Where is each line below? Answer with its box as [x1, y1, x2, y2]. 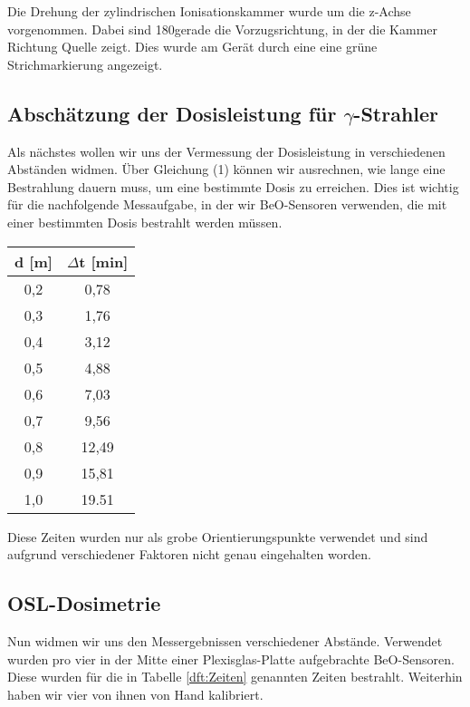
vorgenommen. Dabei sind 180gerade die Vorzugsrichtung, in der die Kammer [7, 19, 438, 38]
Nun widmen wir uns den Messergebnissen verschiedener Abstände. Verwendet [7, 631, 443, 650]
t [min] [79, 250, 129, 272]
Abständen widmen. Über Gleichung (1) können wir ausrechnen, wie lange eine [7, 160, 446, 179]
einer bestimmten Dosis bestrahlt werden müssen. [7, 212, 283, 231]
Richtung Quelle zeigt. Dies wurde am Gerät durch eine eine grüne [7, 37, 378, 56]
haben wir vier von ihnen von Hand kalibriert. [7, 684, 264, 703]
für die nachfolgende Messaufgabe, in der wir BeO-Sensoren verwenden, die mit [7, 195, 447, 214]
